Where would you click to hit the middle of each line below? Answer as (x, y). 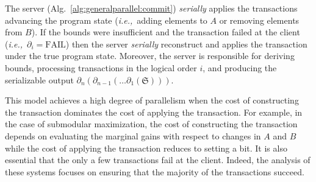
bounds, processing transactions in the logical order (101, 67)
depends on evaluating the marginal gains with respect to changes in (133, 135)
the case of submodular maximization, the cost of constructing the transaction (151, 124)
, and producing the (240, 67)
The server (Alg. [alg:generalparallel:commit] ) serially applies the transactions (151, 8)
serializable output (39, 79)
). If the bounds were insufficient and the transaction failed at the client (166, 32)
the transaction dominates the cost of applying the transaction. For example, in (154, 112)
